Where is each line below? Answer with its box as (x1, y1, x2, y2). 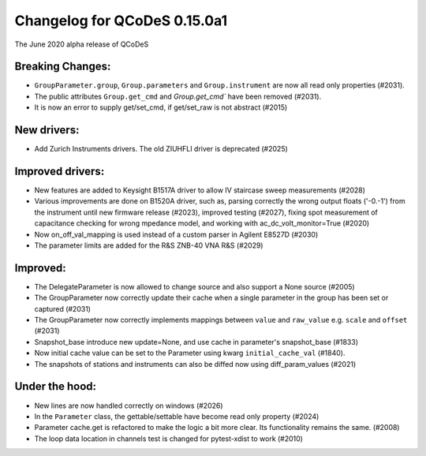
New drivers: (14, 123, 80, 137)
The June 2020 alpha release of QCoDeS (14, 39, 149, 49)
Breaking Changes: (14, 60, 111, 73)
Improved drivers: (14, 164, 105, 178)
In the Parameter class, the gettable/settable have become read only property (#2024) (34, 411, 319, 421)
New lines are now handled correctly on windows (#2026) (34, 401, 224, 410)
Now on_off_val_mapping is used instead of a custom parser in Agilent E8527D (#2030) (34, 230, 319, 239)
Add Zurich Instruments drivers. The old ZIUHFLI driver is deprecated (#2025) (34, 144, 288, 154)
